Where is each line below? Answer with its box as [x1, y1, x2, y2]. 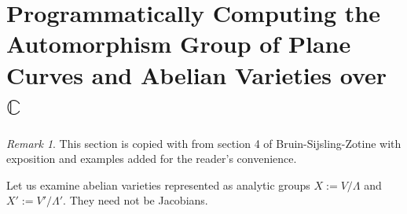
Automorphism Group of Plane [6, 28, 351, 60]
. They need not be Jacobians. [63, 192, 208, 208]
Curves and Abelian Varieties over [6, 58, 387, 90]
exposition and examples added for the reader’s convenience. [6, 150, 297, 167]
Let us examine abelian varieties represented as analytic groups [6, 176, 310, 193]
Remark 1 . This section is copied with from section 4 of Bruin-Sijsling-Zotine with [6, 135, 401, 151]
